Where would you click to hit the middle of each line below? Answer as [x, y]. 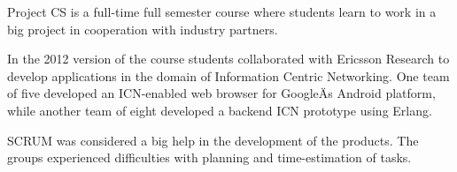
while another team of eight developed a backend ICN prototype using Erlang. [220, 110]
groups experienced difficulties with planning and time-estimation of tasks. [209, 157]
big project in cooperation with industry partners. [143, 29]
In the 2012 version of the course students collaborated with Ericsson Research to [228, 59]
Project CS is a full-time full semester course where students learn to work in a [222, 11]
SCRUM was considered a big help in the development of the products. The [213, 140]
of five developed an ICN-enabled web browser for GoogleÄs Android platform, [221, 93]
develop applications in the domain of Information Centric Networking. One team [228, 75]
